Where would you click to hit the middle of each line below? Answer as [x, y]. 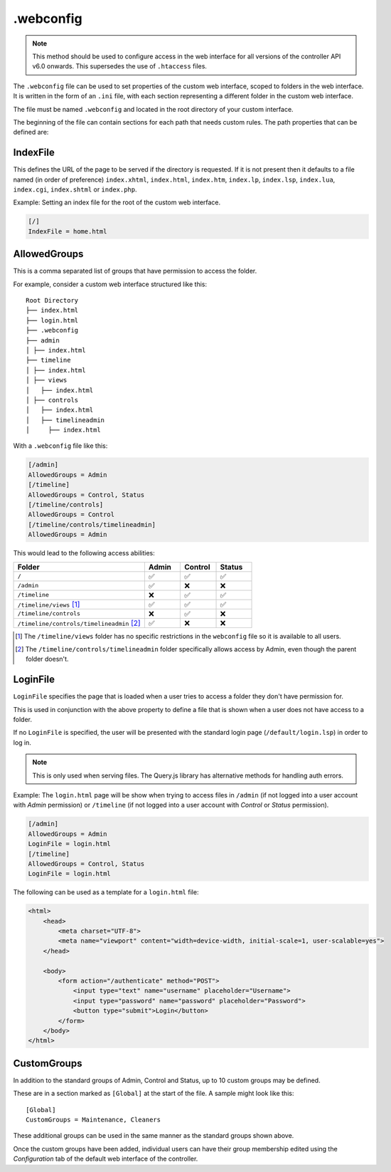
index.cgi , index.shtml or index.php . [75, 189]
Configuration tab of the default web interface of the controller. [106, 1159]
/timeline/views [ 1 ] [49, 604]
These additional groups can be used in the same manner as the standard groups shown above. [154, 1136]
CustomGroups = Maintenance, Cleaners [93, 1120]
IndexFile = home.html [68, 231]
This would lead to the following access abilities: [84, 553]
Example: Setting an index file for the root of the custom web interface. [117, 202]
